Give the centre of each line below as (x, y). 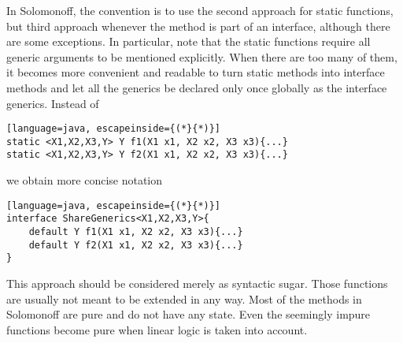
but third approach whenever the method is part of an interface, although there (198, 26)
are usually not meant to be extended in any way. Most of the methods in (184, 298)
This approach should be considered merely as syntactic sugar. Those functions (197, 283)
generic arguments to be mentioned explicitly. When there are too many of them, (202, 56)
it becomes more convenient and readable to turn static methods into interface (196, 72)
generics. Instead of (53, 103)
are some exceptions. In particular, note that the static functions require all (189, 41)
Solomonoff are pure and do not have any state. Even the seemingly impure (189, 314)
